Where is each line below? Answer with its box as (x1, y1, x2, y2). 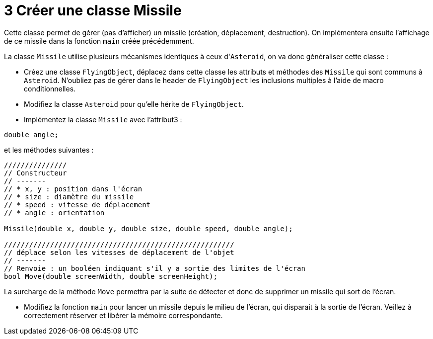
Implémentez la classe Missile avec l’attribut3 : (24, 115, 182, 124)
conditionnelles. (24, 84, 76, 93)
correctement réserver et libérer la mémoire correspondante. (24, 311, 223, 320)
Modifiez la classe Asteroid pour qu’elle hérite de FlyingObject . (24, 99, 244, 108)
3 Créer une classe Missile (4, 2, 182, 19)
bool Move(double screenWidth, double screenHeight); (4, 272, 217, 280)
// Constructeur (4, 169, 67, 177)
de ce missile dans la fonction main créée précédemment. (4, 36, 194, 45)
